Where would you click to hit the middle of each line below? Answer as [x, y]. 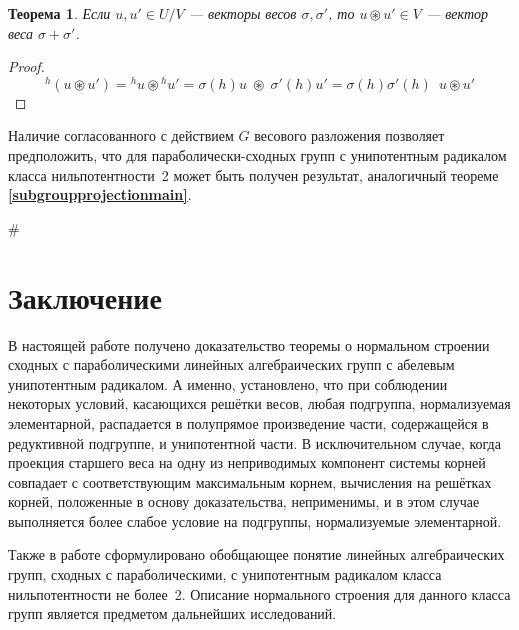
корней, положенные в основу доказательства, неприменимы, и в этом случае [244, 501]
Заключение [85, 296]
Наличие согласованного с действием [121, 135]
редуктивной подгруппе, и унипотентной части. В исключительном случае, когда [254, 442]
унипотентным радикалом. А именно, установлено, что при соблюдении [228, 383]
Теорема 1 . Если [59, 13]
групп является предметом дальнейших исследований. [172, 613]
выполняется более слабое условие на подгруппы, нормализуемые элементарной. [255, 520]
